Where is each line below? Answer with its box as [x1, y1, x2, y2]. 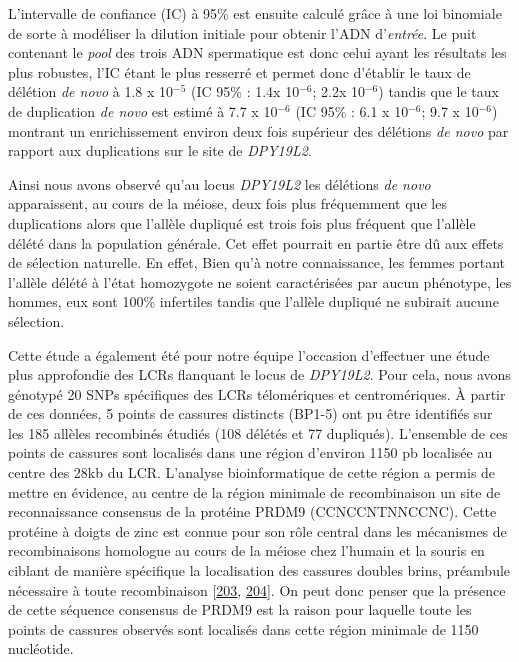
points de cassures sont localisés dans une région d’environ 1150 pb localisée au [8, 442, 493, 463]
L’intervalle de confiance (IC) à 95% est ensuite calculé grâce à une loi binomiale [8, 3, 502, 23]
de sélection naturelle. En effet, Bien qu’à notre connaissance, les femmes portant [8, 252, 506, 273]
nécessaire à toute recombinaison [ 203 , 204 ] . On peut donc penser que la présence [8, 579, 506, 600]
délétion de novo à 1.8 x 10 [8, 81, 174, 102]
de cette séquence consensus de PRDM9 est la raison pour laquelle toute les [8, 599, 472, 620]
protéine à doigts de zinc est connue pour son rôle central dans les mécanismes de [8, 520, 507, 541]
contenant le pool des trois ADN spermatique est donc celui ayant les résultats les [8, 42, 507, 63]
